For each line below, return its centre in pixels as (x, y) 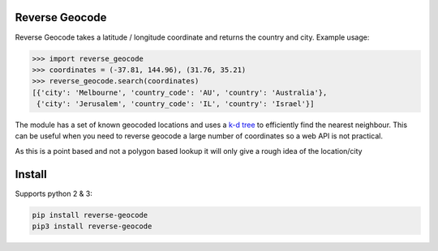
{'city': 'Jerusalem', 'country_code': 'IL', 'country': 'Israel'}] (176, 104)
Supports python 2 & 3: (54, 194)
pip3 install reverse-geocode (92, 226)
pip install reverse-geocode (90, 215)
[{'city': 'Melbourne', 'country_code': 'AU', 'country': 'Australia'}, (180, 92)
